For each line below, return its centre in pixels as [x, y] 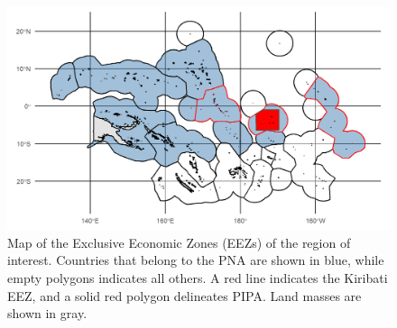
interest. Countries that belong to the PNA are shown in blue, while [196, 260]
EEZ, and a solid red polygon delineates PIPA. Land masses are [185, 295]
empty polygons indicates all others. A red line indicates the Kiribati [198, 277]
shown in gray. [47, 313]
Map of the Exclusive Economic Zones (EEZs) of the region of [179, 242]
